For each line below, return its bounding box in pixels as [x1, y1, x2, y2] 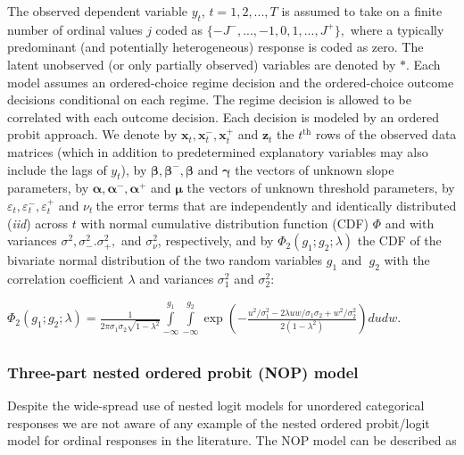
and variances [139, 269, 214, 287]
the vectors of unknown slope [235, 160, 394, 178]
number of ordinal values [7, 20, 143, 38]
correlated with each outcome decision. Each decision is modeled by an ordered [7, 107, 439, 126]
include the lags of [7, 160, 107, 178]
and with [385, 213, 435, 232]
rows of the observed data [315, 125, 457, 144]
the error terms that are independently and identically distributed [95, 195, 457, 214]
